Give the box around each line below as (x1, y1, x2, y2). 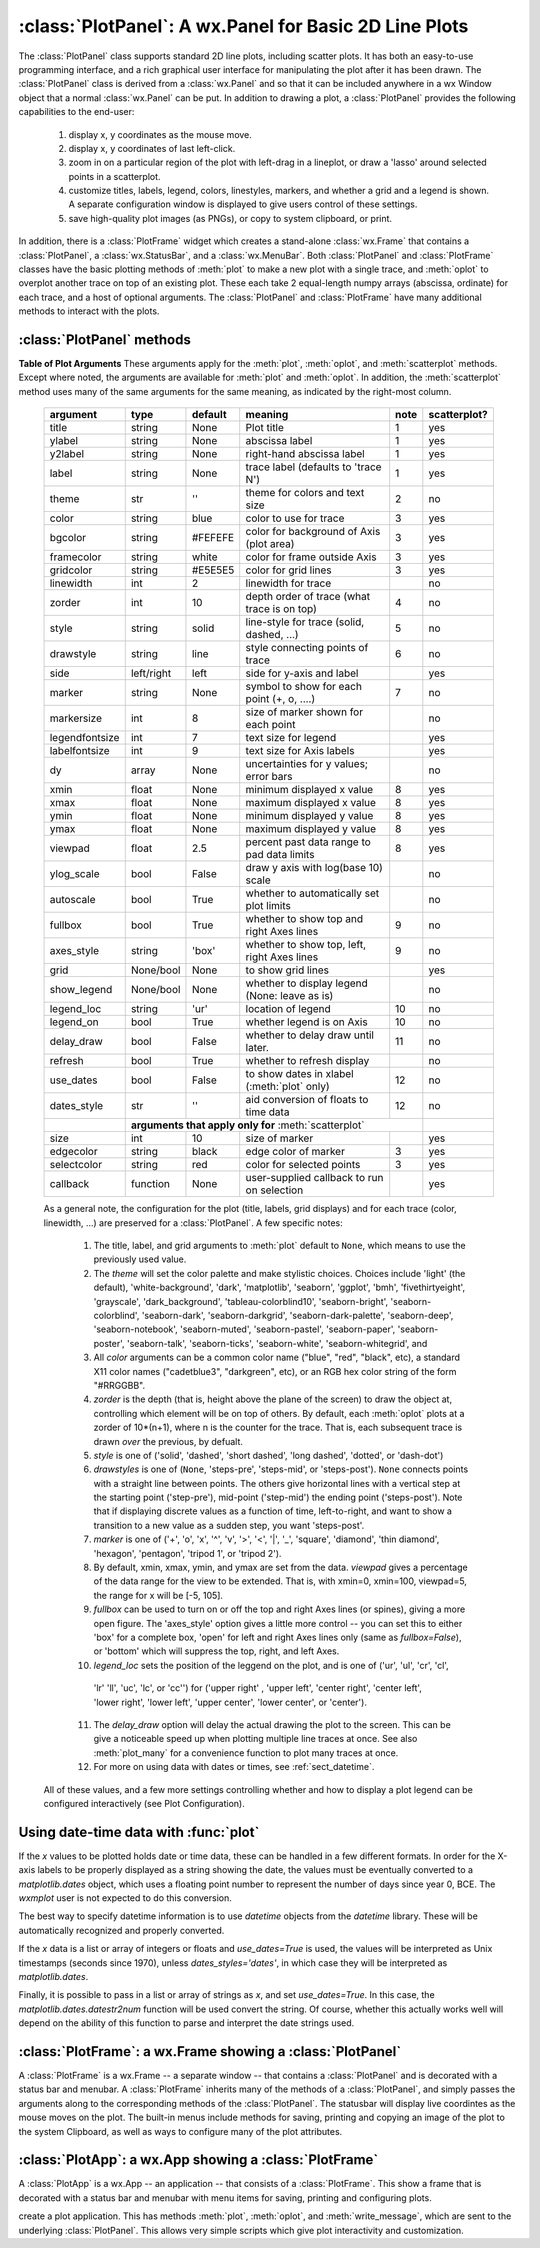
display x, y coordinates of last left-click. (68, 142, 236, 154)
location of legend (245, 1002, 332, 1016)
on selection (245, 1183, 304, 1197)
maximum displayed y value (245, 822, 377, 836)
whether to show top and (245, 912, 364, 926)
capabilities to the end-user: (18, 106, 135, 118)
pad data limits (245, 848, 315, 862)
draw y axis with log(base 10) (245, 861, 384, 875)
